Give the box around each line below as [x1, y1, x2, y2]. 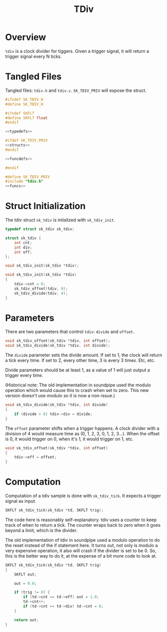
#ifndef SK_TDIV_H [5, 97, 43, 102]
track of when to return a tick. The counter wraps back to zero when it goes [5, 522, 161, 528]
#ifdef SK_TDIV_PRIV [5, 138, 48, 143]
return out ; [14, 618, 39, 623]
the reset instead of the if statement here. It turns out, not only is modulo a [5, 542, 158, 548]
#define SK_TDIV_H [5, 101, 43, 107]
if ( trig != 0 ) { [14, 590, 50, 595]
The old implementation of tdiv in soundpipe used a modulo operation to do [5, 537, 161, 543]
